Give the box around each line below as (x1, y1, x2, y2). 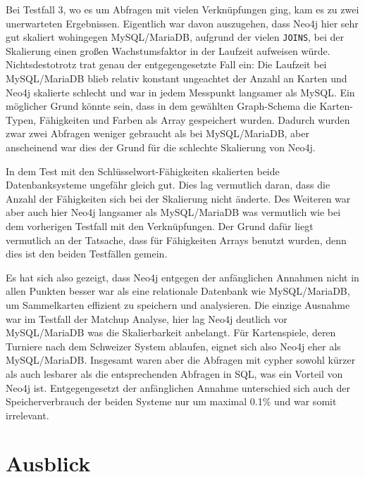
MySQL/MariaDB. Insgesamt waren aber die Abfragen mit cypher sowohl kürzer (6, 352, 356, 367)
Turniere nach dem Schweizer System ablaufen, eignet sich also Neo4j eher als (6, 338, 341, 353)
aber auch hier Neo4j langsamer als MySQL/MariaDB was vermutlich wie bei (6, 205, 341, 220)
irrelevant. (6, 407, 49, 422)
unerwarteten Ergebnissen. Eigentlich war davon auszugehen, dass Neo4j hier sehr (6, 15, 359, 30)
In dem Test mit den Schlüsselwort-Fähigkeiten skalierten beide (6, 163, 280, 178)
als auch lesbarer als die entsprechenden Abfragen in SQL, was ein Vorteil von (6, 366, 343, 381)
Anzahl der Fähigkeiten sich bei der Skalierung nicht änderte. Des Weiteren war (6, 191, 351, 205)
